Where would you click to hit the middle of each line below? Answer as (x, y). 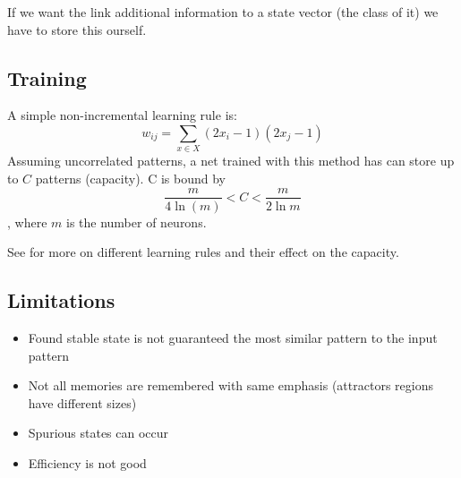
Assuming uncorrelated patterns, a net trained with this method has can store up (231, 161)
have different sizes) (82, 402)
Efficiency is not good (87, 462)
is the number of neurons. (136, 222)
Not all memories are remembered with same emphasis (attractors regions (230, 385)
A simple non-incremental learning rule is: (122, 115)
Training (47, 77)
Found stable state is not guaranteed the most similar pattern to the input (233, 337)
